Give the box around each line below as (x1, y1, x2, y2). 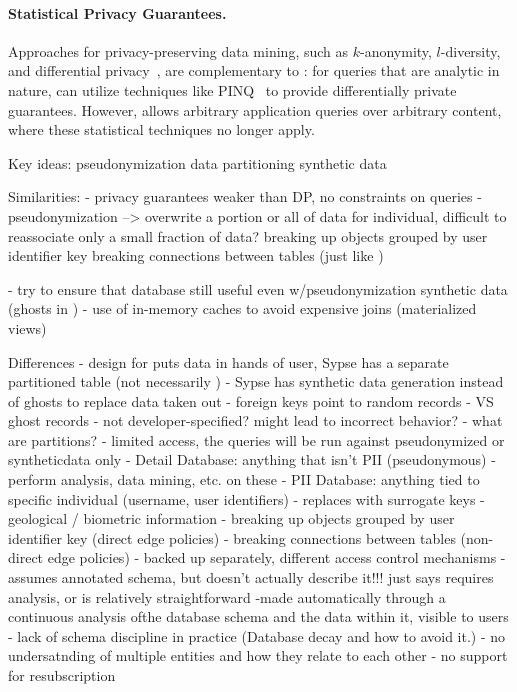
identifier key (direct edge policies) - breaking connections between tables (8, 527, 456, 548)
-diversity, (440, 40, 501, 61)
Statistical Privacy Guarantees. (8, 2, 227, 23)
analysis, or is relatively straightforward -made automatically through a (8, 586, 446, 607)
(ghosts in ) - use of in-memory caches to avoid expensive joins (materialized (8, 298, 477, 319)
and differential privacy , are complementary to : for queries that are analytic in (8, 60, 500, 81)
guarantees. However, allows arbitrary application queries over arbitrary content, (8, 99, 502, 120)
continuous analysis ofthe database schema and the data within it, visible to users (8, 606, 509, 627)
